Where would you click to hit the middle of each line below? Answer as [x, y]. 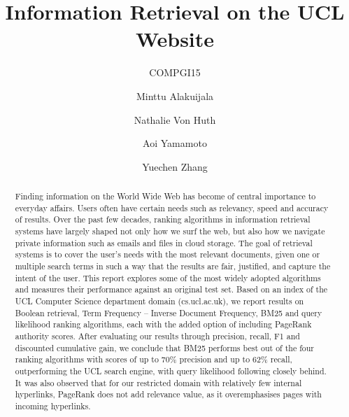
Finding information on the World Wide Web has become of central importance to [165, 196]
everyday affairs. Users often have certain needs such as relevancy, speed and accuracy [172, 207]
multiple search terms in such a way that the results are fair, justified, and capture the [173, 266]
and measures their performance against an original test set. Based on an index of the [171, 289]
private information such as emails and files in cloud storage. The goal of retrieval [164, 242]
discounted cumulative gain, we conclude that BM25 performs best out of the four [165, 347]
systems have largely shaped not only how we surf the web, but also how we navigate [170, 231]
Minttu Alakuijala [175, 96]
